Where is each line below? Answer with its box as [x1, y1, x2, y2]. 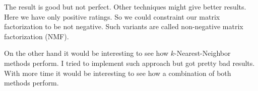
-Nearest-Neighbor [174, 48, 231, 58]
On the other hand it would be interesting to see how [4, 48, 169, 58]
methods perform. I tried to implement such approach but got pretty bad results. [4, 57, 255, 68]
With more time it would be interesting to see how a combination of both [4, 67, 231, 78]
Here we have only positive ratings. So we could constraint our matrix [4, 11, 220, 22]
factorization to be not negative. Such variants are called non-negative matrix [4, 21, 243, 32]
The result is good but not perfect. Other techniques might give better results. [4, 2, 246, 12]
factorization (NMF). [4, 31, 69, 41]
